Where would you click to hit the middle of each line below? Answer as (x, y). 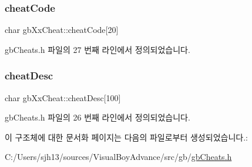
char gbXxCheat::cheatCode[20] (62, 30)
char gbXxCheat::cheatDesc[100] (63, 97)
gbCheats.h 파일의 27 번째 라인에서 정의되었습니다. (98, 49)
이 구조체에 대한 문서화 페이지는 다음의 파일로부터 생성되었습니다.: (126, 137)
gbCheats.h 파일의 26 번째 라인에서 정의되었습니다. (98, 117)
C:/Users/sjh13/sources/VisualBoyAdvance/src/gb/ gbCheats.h (118, 157)
